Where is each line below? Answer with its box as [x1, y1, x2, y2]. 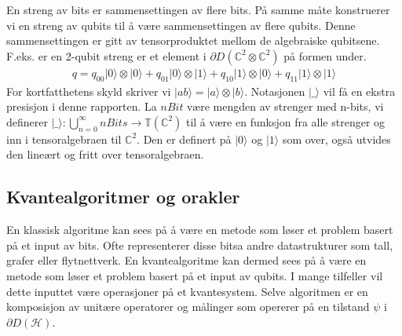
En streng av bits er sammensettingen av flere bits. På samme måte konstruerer [6, 2, 390, 17]
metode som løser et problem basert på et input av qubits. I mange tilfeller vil [6, 267, 383, 283]
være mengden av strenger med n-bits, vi [187, 98, 384, 115]
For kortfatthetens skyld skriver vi [6, 82, 171, 99]
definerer [6, 113, 48, 130]
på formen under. [283, 47, 367, 64]
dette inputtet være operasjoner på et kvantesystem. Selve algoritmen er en [6, 283, 368, 299]
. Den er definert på [137, 130, 232, 147]
